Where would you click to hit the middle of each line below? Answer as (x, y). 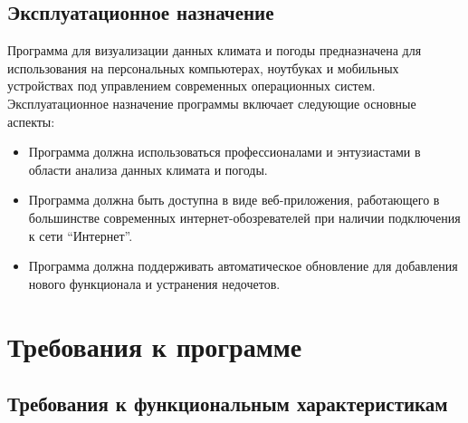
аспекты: (31, 121)
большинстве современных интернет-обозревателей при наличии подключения (244, 217)
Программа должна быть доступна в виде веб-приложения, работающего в (234, 200)
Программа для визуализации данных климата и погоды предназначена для (215, 50)
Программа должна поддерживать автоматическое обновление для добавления (243, 266)
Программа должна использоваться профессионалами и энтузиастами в (224, 152)
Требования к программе (155, 346)
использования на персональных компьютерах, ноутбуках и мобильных (203, 67)
